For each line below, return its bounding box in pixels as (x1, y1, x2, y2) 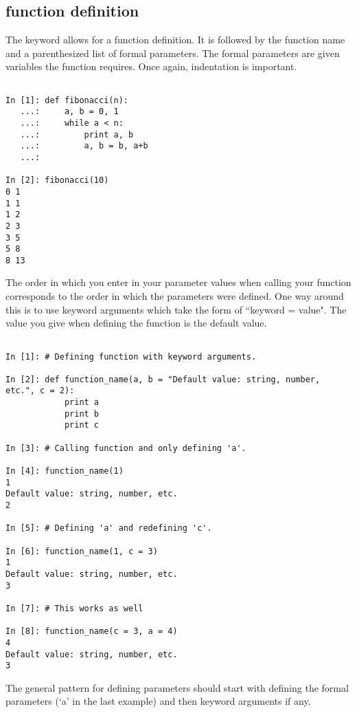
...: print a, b (20, 129, 134, 140)
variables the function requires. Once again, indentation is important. (5, 59, 297, 74)
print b (64, 408, 100, 419)
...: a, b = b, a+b (20, 141, 148, 151)
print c (64, 420, 100, 430)
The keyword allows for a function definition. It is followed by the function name (5, 32, 345, 47)
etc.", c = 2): (5, 386, 75, 396)
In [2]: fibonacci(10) (5, 175, 109, 186)
